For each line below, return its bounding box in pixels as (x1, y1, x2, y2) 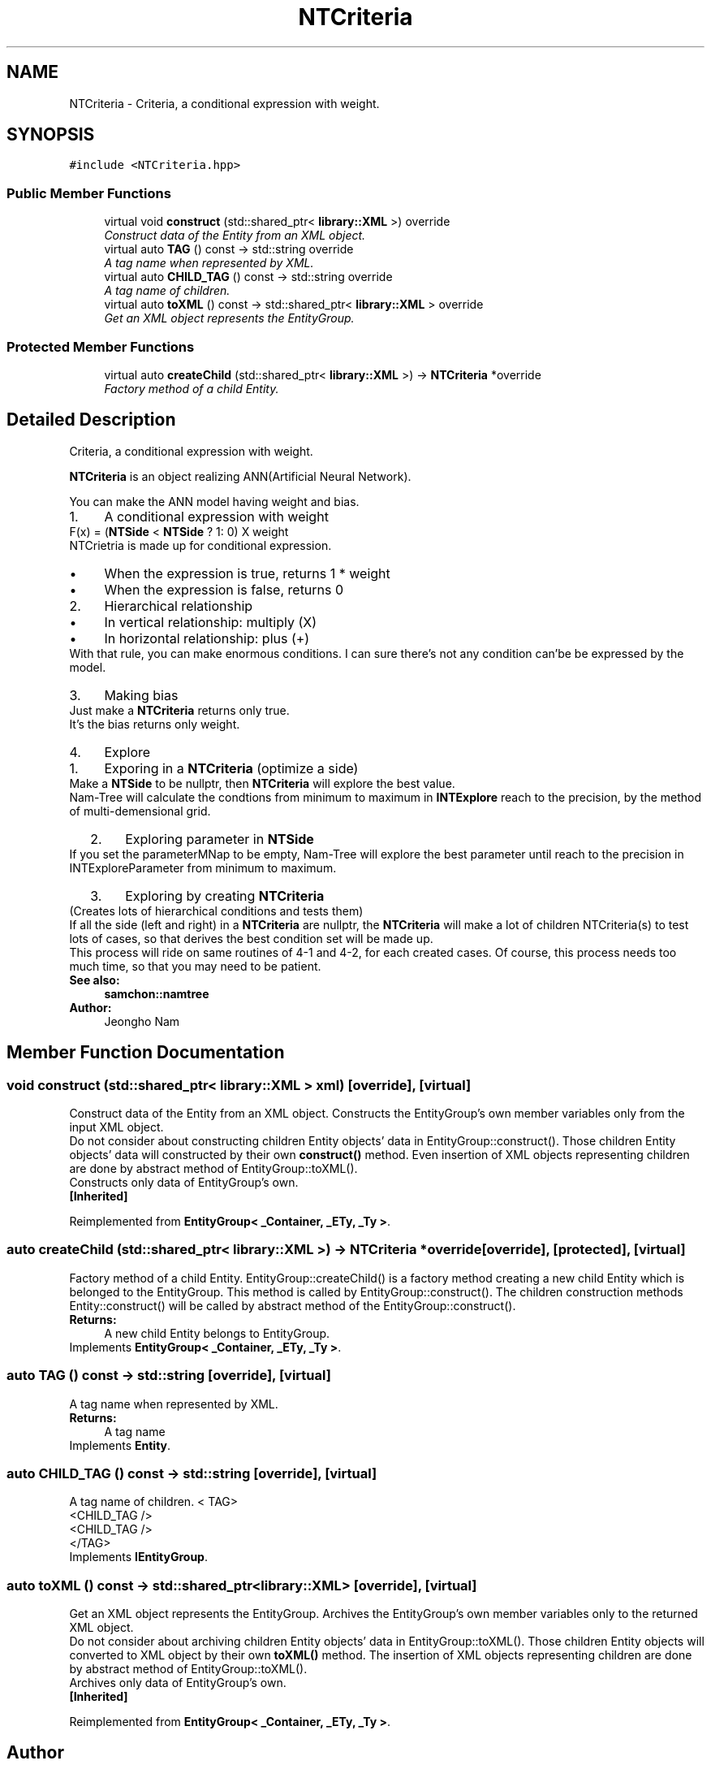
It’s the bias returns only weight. (69, 716, 240, 731)
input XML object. (69, 1120, 164, 1134)
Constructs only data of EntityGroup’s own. (69, 1175, 299, 1189)
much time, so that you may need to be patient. (69, 958, 321, 973)
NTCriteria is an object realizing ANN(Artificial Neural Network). (69, 469, 412, 483)
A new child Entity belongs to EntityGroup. (104, 1326, 330, 1340)
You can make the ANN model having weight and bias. (69, 494, 360, 508)
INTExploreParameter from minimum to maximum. (69, 860, 337, 875)
